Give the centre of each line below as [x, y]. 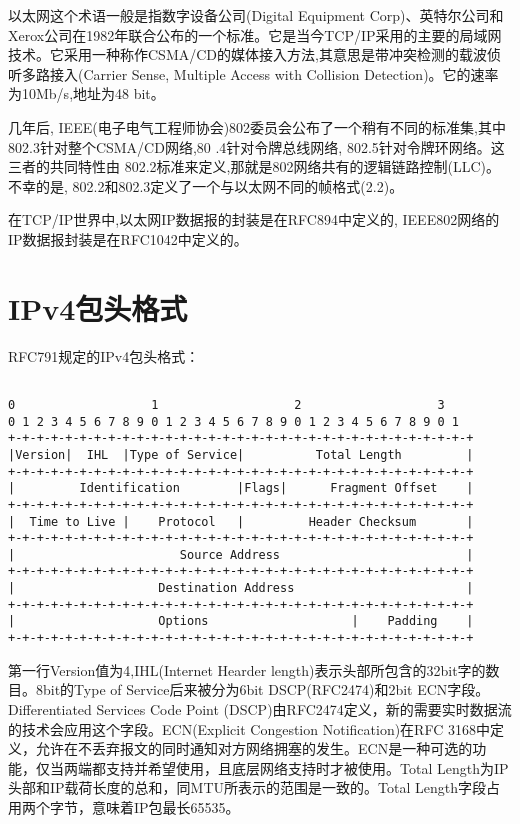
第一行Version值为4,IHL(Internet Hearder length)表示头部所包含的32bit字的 [247, 669]
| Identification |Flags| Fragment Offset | [241, 488]
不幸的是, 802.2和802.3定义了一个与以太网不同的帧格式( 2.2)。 [206, 185]
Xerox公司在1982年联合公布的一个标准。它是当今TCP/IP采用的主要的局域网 [255, 34]
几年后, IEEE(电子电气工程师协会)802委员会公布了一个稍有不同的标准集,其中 [257, 126]
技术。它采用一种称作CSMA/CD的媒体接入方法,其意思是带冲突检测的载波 [247, 54]
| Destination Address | [241, 588]
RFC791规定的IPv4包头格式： [104, 355]
